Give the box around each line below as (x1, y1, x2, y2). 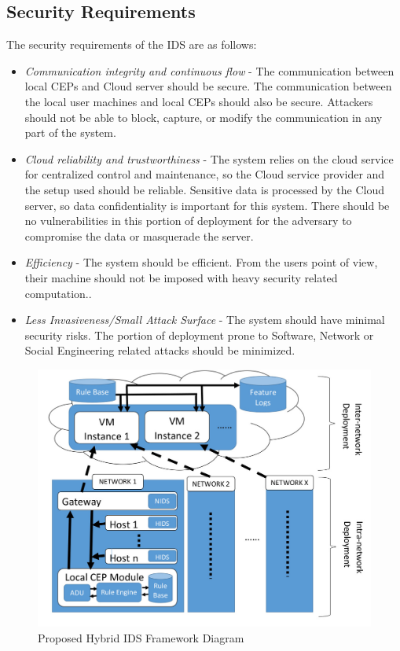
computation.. (24, 285, 92, 301)
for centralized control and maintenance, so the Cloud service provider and (24, 166, 385, 182)
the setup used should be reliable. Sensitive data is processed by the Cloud (24, 181, 384, 197)
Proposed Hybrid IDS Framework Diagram (38, 630, 244, 645)
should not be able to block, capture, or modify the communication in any (24, 108, 383, 125)
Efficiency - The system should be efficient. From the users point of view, (24, 254, 378, 270)
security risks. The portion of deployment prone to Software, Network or (24, 326, 374, 343)
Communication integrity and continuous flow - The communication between (24, 62, 394, 79)
